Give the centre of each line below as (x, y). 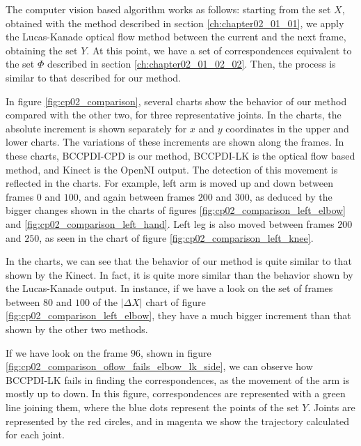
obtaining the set (42, 50)
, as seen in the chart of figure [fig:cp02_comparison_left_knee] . (176, 237)
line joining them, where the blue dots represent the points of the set (152, 407)
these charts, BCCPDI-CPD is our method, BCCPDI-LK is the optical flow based (180, 155)
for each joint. (35, 435)
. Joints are (331, 407)
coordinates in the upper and (287, 128)
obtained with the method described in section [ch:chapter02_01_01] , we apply (175, 23)
